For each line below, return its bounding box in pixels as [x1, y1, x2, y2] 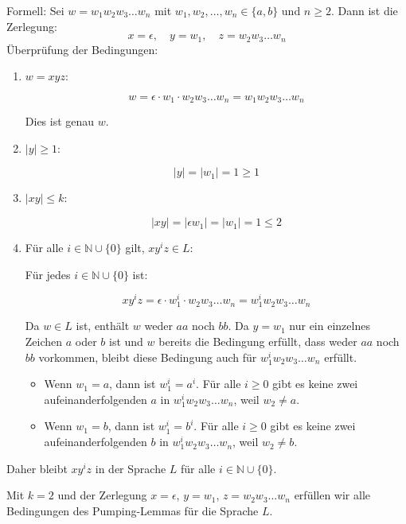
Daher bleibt [6, 460, 68, 476]
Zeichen [25, 333, 63, 350]
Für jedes [25, 266, 71, 282]
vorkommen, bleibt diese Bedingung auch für [38, 348, 257, 365]
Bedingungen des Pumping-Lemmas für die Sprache [6, 502, 259, 518]
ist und [109, 333, 143, 350]
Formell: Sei [6, 2, 64, 18]
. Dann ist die [330, 2, 398, 18]
